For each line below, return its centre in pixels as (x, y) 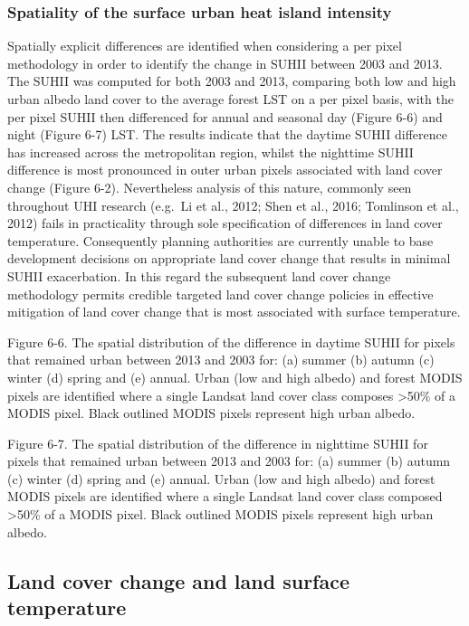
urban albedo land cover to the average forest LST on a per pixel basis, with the (230, 99)
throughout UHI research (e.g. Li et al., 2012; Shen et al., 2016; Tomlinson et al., (233, 205)
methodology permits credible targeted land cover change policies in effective (220, 294)
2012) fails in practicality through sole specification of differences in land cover (225, 223)
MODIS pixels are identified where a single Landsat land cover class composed (225, 496)
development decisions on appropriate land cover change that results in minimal (229, 258)
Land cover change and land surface (178, 580)
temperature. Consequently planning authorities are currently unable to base (220, 240)
